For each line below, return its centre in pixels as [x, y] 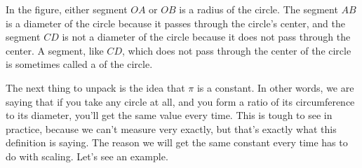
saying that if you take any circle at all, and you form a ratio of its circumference [180, 101]
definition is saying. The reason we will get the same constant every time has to [177, 142]
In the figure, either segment [67, 9]
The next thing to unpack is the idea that [95, 87]
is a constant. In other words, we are [275, 87]
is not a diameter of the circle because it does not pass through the [206, 37]
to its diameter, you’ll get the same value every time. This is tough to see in [169, 115]
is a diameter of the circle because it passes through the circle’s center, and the [175, 23]
